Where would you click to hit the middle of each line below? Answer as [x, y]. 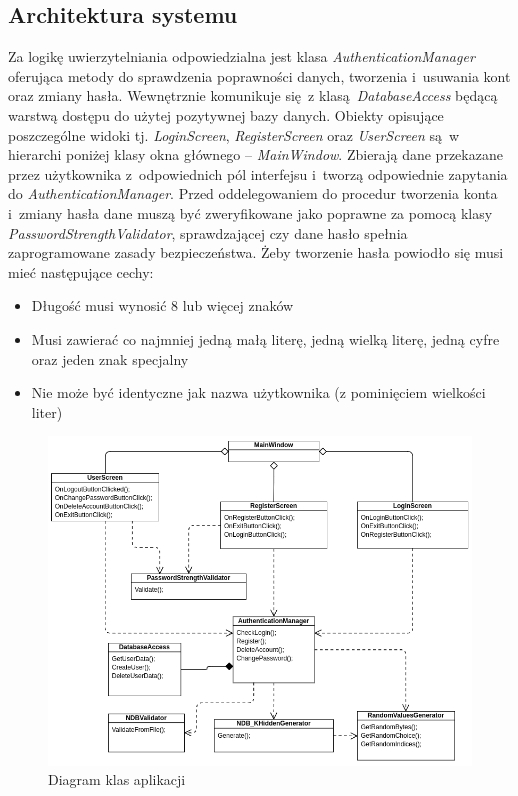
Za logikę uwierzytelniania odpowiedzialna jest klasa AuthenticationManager [241, 56]
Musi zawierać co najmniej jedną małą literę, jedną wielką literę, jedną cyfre [265, 338]
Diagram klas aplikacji [117, 779]
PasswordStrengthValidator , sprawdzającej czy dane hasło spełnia [208, 232]
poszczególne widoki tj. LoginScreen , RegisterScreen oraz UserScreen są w [234, 134]
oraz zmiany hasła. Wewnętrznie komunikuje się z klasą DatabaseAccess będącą [253, 95]
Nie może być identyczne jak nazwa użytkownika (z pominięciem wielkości [258, 392]
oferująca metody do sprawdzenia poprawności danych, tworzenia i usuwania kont [259, 75]
